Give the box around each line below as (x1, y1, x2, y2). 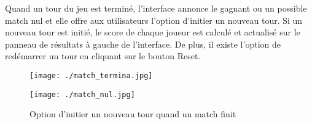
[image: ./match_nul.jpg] (29, 90, 135, 99)
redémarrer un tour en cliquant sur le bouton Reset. (5, 49, 201, 62)
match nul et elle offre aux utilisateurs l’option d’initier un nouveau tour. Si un (5, 13, 303, 26)
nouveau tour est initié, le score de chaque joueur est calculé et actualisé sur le (5, 26, 300, 38)
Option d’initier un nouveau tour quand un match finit (29, 108, 236, 120)
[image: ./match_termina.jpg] (29, 71, 153, 80)
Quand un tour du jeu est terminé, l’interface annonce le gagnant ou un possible (5, 2, 307, 14)
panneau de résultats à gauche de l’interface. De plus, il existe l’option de (5, 37, 281, 50)
